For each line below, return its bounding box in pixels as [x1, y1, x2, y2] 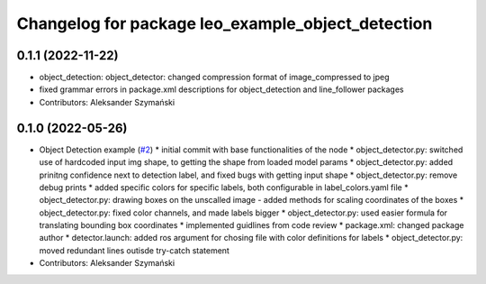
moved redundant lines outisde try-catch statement [39, 244, 229, 256]
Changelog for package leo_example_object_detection [16, 14, 433, 33]
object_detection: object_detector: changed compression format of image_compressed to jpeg [39, 72, 391, 83]
